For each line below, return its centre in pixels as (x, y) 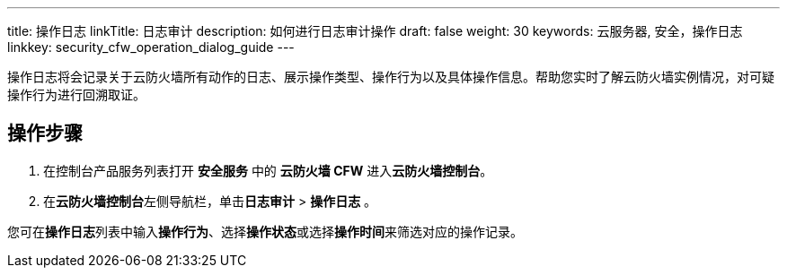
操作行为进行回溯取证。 (76, 95)
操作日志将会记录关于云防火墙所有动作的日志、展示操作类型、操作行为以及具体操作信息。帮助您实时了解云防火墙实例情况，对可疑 (391, 77)
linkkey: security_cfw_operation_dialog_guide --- (151, 47)
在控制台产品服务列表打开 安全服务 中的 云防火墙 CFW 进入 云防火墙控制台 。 (268, 170)
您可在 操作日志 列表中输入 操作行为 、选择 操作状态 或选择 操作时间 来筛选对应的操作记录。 (265, 231)
